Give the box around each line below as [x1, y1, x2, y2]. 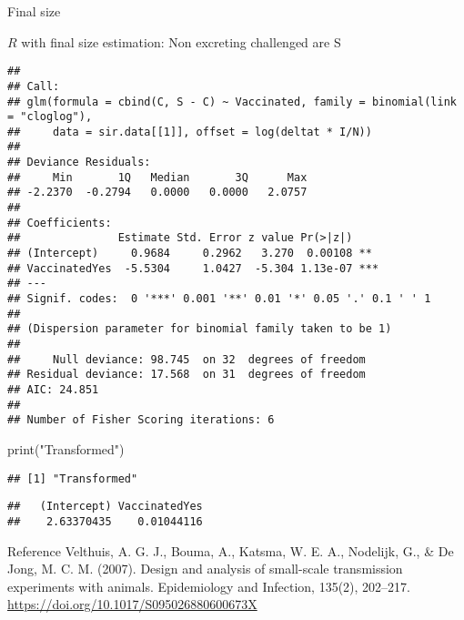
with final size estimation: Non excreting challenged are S [21, 32, 341, 51]
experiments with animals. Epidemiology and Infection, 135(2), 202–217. [7, 576, 410, 595]
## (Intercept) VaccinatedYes [7, 500, 203, 513]
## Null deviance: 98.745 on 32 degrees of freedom [7, 352, 366, 366]
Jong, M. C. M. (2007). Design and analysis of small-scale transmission [7, 559, 403, 578]
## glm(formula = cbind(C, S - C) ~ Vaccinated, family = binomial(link [7, 95, 457, 108]
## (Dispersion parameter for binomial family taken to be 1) [7, 322, 392, 336]
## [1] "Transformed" [7, 472, 138, 485]
